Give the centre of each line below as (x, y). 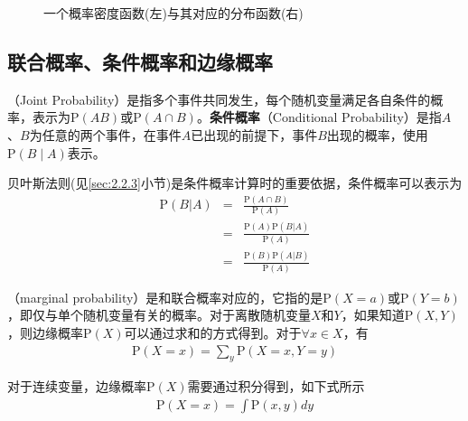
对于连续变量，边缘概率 (77, 386)
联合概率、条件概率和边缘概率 (140, 61)
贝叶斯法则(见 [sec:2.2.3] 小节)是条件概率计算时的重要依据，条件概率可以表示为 (235, 183)
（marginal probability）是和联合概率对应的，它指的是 (165, 297)
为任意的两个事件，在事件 (105, 134)
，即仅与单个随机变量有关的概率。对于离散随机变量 (159, 315)
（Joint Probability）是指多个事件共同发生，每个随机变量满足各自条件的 (219, 99)
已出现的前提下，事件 (254, 134)
